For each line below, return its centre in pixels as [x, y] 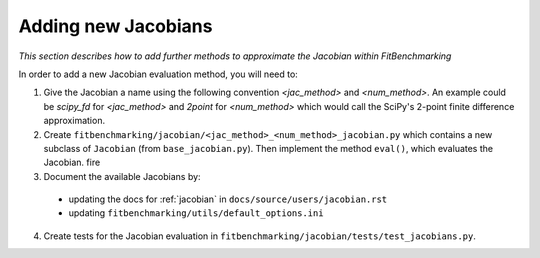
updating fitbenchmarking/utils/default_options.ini [196, 213]
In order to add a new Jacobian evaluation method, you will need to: [158, 74]
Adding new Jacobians [115, 26]
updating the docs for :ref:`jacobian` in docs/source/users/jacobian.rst [228, 199]
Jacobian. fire [72, 162]
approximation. [74, 121]
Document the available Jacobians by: [122, 176]
